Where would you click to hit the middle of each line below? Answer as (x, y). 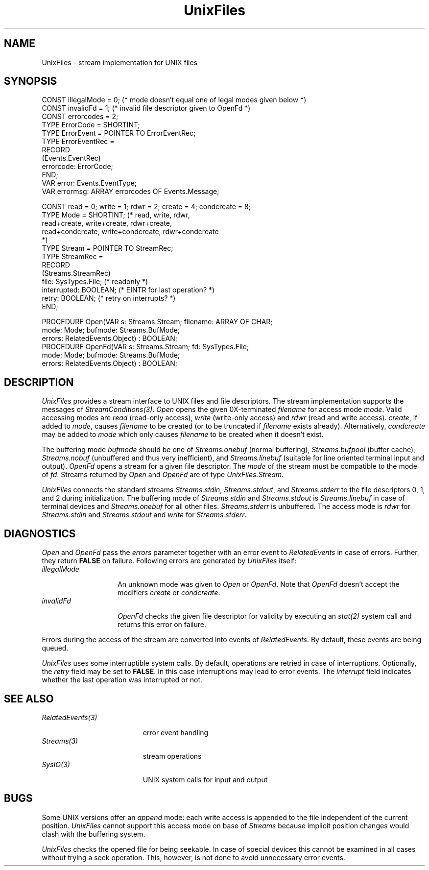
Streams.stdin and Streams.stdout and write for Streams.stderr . (144, 515)
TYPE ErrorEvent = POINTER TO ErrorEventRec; (119, 133)
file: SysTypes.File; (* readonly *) (95, 282)
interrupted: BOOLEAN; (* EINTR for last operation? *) (128, 290)
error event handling (176, 732)
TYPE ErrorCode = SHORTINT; (91, 125)
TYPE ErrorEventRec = (78, 142)
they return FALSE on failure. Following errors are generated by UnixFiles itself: (169, 561)
